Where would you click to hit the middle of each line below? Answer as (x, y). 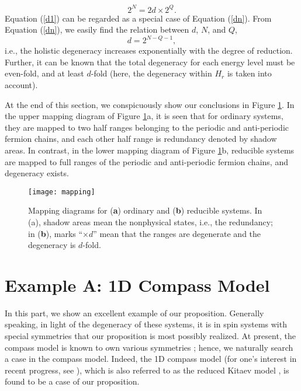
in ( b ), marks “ (56, 233)
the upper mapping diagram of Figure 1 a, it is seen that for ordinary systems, (144, 116)
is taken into (249, 73)
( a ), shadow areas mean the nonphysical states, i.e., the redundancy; (150, 221)
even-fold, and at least (44, 73)
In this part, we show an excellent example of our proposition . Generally (134, 313)
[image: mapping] (62, 192)
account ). (21, 84)
